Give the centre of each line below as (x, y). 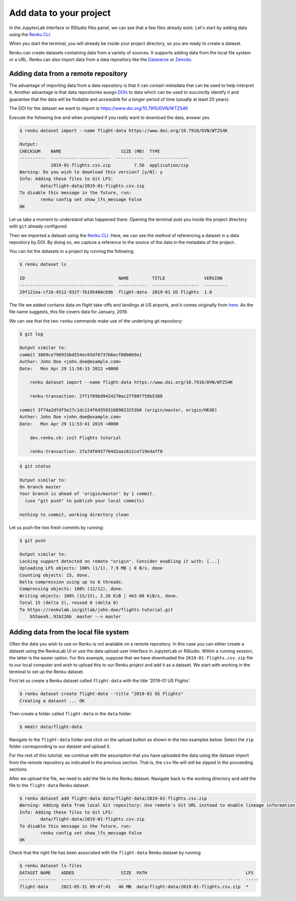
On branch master (40, 487)
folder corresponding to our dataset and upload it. (60, 746)
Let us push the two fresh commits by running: (56, 527)
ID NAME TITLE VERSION (121, 278)
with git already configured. (38, 226)
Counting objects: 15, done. (55, 575)
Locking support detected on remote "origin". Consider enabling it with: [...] (120, 561)
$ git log (31, 334)
